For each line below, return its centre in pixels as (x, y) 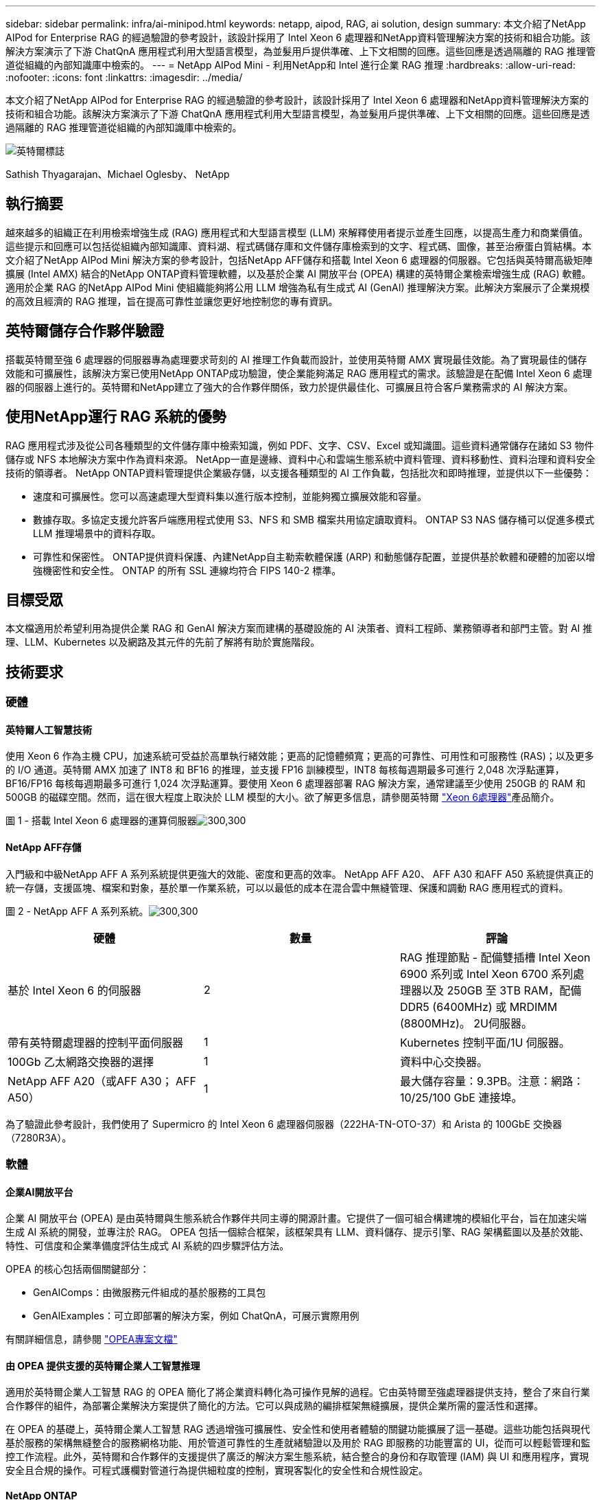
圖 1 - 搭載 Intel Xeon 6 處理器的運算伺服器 (101, 821)
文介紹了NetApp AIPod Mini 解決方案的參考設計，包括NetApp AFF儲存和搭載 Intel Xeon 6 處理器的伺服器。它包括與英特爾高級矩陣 (299, 260)
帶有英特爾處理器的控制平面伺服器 (96, 1042)
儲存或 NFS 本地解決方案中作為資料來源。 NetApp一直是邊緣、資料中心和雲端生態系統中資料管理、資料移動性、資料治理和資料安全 (300, 459)
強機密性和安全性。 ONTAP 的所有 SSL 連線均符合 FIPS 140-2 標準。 (187, 570)
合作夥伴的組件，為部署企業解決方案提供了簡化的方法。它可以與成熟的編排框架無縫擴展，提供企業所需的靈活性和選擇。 (274, 1406)
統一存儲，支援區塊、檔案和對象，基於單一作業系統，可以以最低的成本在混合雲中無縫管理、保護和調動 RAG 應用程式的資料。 (287, 887)
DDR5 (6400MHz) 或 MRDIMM (479, 1007)
